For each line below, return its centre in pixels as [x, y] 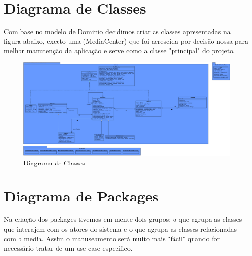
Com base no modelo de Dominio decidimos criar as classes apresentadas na [117, 31]
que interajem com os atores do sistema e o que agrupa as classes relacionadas [120, 229]
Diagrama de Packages [81, 196]
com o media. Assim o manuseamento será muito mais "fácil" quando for [112, 238]
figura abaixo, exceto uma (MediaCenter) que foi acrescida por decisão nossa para [126, 41]
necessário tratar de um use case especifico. [68, 248]
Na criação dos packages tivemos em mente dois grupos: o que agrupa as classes [123, 219]
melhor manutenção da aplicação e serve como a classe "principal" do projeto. [119, 50]
